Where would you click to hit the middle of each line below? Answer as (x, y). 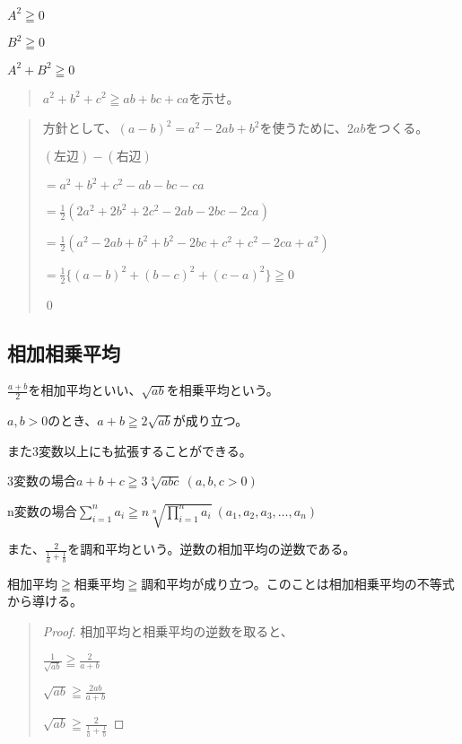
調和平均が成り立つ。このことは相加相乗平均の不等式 (298, 583)
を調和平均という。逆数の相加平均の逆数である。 (212, 549)
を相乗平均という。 (222, 390)
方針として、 (80, 128)
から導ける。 (45, 601)
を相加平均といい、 (85, 390)
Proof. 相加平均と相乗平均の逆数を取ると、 (168, 630)
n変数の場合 (42, 510)
